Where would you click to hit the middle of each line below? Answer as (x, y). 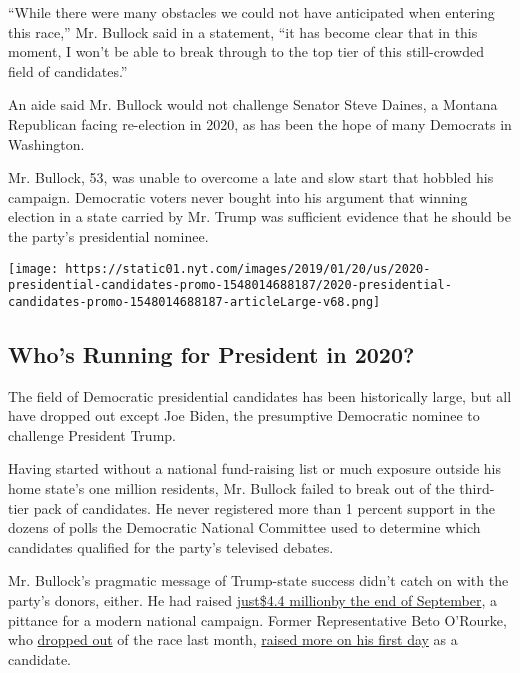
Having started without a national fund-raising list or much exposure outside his (254, 468)
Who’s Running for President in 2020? (211, 353)
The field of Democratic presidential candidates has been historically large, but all (260, 395)
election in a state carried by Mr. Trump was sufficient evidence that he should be (259, 216)
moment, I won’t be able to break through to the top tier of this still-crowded (246, 51)
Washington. (46, 143)
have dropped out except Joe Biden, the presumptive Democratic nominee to (244, 415)
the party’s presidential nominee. (108, 235)
